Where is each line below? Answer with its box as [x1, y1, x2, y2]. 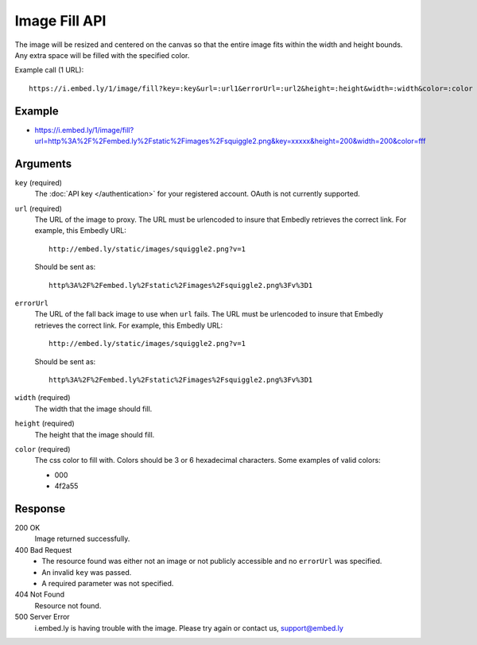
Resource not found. [34, 600, 102, 610]
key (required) [14, 177, 63, 187]
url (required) [14, 204, 63, 213]
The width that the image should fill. [34, 404, 153, 414]
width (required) [14, 393, 71, 402]
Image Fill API [14, 12, 107, 29]
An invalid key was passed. [41, 567, 132, 577]
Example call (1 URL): [14, 65, 84, 75]
